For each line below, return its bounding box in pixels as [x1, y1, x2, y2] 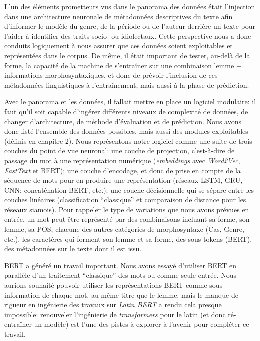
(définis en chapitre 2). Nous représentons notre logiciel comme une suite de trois [4, 135, 252, 146]
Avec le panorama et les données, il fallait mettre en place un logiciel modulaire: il [4, 96, 256, 107]
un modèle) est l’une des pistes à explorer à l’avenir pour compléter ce [34, 319, 249, 329]
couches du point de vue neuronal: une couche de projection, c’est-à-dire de [4, 145, 235, 156]
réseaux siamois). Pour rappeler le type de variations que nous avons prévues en [4, 204, 249, 214]
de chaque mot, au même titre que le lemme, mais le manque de [42, 289, 238, 300]
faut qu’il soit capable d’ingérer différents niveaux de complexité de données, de [4, 106, 248, 116]
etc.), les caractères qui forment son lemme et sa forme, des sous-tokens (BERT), [4, 233, 252, 244]
